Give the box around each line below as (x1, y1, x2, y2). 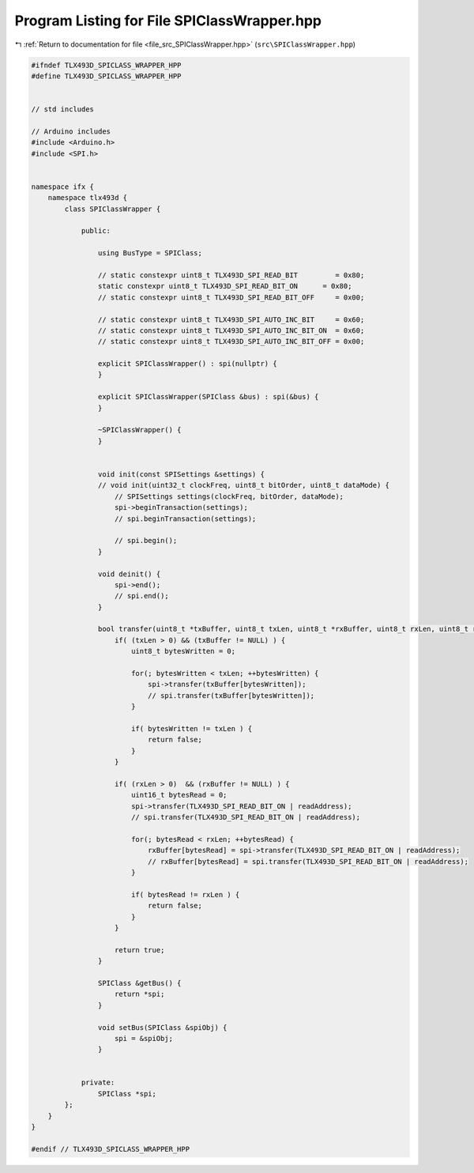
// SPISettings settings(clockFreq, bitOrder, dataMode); (115, 492, 344, 501)
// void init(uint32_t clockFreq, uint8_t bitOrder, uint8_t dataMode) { (97, 481, 390, 490)
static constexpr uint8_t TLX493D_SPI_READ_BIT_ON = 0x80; (97, 281, 352, 291)
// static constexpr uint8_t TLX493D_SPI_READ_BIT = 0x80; (97, 270, 365, 280)
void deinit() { (97, 569, 161, 579)
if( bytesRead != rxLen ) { (130, 890, 240, 899)
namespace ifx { (31, 182, 95, 191)
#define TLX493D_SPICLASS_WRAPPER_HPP (31, 71, 182, 81)
